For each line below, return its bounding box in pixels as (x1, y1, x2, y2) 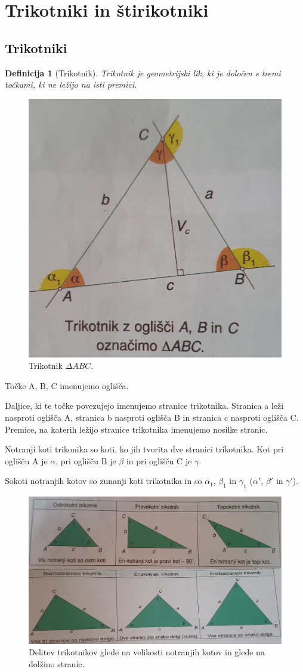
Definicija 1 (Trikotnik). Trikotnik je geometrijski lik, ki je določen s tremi (5, 66, 281, 79)
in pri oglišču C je (126, 454, 192, 467)
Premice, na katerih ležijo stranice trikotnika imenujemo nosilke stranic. (5, 423, 268, 435)
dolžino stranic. (29, 657, 85, 670)
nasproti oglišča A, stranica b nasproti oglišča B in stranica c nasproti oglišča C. (5, 411, 299, 424)
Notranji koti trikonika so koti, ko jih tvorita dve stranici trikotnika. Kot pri (5, 443, 284, 455)
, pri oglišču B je (55, 454, 116, 467)
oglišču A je (5, 454, 48, 467)
